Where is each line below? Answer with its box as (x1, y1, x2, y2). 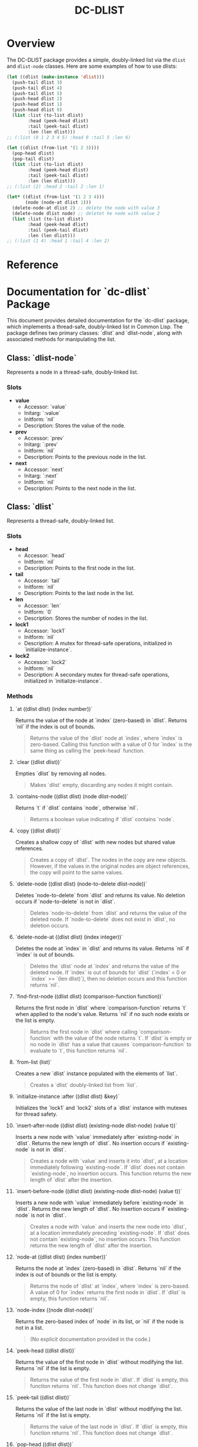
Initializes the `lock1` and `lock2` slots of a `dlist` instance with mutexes (15, 1104, 187, 1111)
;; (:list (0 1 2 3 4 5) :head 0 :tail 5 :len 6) (6, 134, 131, 141)
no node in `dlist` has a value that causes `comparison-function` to (29, 1040, 192, 1048)
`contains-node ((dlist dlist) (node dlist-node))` (15, 792, 128, 800)
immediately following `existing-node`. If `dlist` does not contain (29, 1164, 185, 1171)
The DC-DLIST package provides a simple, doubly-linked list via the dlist (6, 56, 186, 63)
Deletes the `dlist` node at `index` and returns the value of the (29, 962, 179, 969)
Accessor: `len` (24, 602, 61, 609)
